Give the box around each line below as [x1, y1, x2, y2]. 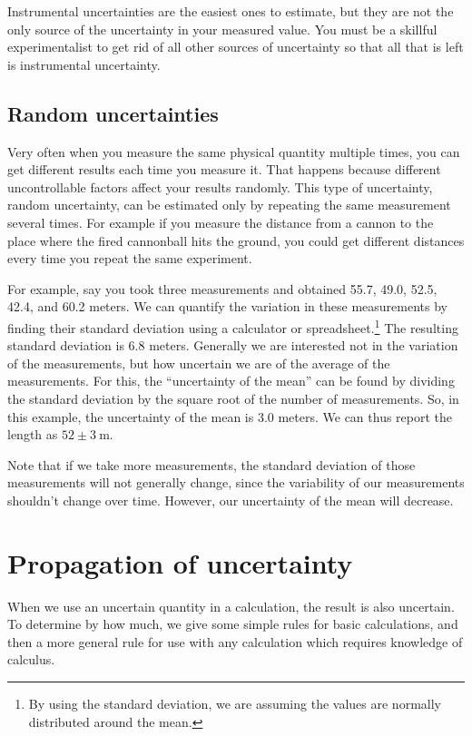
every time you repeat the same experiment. [7, 249, 252, 268]
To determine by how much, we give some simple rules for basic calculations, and [7, 614, 458, 633]
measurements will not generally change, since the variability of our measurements [7, 473, 465, 492]
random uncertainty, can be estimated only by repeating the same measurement [7, 195, 451, 214]
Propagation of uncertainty [7, 544, 353, 581]
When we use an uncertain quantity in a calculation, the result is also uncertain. [7, 596, 455, 615]
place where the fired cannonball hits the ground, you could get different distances [7, 231, 465, 250]
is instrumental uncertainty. [7, 54, 161, 74]
